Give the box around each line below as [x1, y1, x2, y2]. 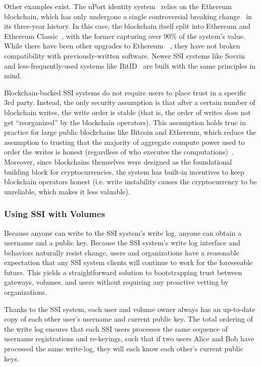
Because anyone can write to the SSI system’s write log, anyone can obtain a [4, 227, 241, 238]
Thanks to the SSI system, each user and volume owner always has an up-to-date [4, 303, 255, 314]
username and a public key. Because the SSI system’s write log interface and [4, 237, 240, 248]
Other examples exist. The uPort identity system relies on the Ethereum [4, 1, 232, 11]
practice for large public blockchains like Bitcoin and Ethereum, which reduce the [4, 127, 256, 137]
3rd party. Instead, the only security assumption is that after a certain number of [4, 97, 255, 108]
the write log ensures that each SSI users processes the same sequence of [4, 323, 228, 334]
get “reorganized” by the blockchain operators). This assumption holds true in [4, 117, 246, 127]
